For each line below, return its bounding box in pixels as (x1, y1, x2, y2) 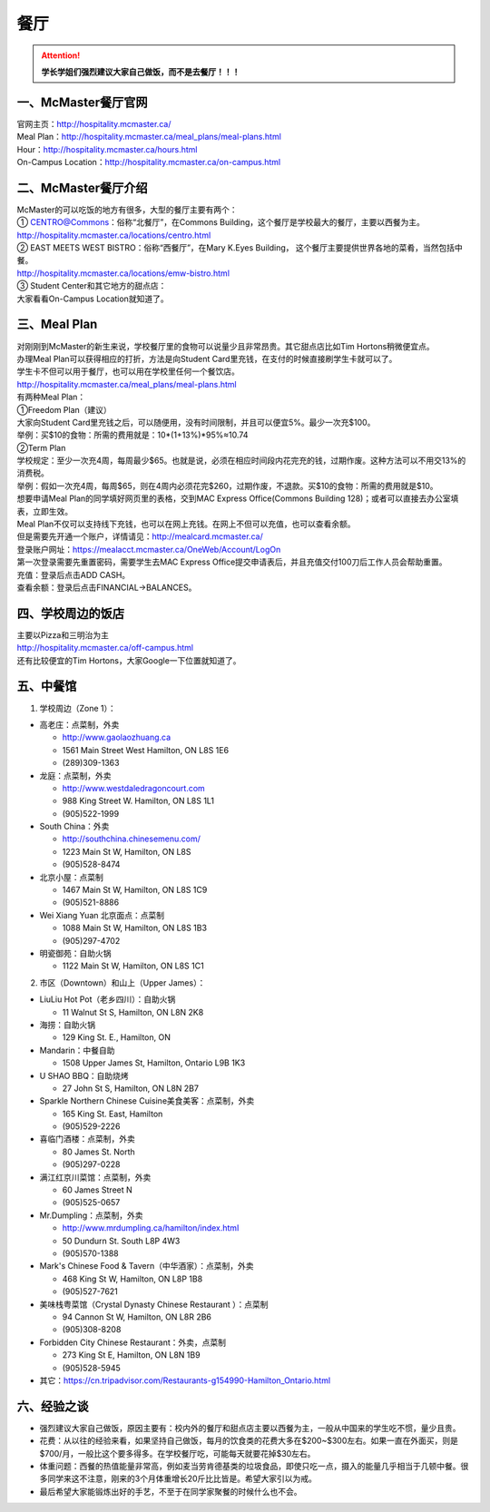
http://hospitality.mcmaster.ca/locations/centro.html (16, 230, 211, 241)
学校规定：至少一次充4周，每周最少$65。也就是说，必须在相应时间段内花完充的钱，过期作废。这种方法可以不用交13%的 (16, 455, 466, 466)
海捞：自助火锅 (39, 1019, 95, 1030)
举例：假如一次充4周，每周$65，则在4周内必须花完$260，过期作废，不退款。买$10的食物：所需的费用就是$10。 (16, 480, 439, 491)
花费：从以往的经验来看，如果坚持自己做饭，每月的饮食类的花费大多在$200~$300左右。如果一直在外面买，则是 (39, 1435, 458, 1447)
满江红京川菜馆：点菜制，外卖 (39, 1172, 152, 1183)
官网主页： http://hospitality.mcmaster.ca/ (16, 118, 171, 129)
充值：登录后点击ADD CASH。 (16, 569, 131, 580)
